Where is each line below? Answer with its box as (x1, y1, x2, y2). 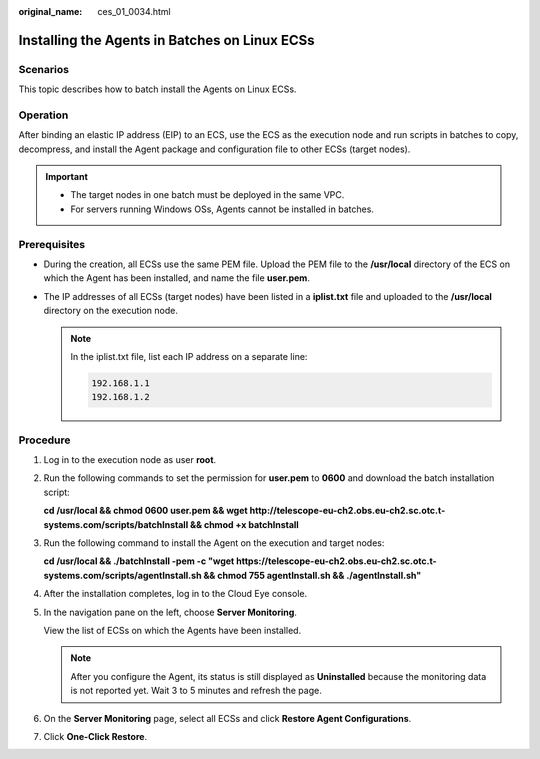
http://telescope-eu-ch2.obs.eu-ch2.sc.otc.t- (249, 505, 446, 517)
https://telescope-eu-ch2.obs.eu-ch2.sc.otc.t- (236, 555, 437, 567)
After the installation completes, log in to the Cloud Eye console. (43, 588, 308, 600)
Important (45, 171, 89, 183)
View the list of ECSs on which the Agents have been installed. (43, 624, 302, 636)
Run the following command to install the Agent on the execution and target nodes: (43, 537, 385, 549)
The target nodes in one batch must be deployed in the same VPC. (70, 189, 345, 201)
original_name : (18, 6, 83, 17)
